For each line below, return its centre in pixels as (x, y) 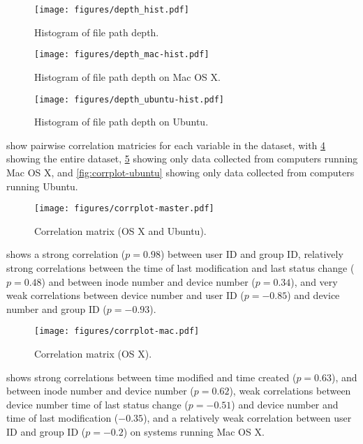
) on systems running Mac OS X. (194, 431)
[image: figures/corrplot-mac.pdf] (117, 331)
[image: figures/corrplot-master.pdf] (124, 209)
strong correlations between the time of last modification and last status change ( (180, 267)
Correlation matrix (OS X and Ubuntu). (120, 230)
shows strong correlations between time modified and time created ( (151, 377)
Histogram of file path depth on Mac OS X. (127, 76)
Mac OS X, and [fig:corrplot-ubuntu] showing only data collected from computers (180, 172)
